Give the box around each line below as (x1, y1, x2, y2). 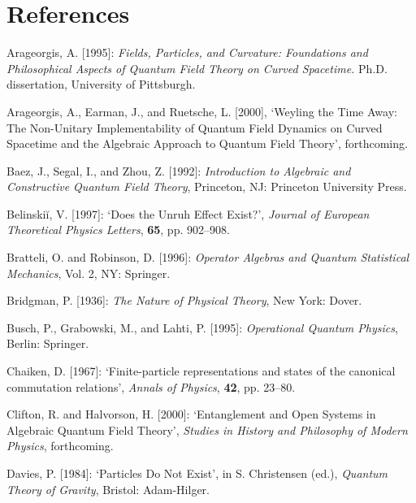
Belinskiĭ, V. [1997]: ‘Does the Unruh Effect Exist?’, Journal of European (6, 205, 370, 222)
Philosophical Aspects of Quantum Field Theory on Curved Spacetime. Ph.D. (6, 59, 388, 76)
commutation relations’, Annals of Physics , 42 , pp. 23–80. (6, 378, 296, 395)
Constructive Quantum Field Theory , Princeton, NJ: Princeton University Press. (6, 178, 407, 195)
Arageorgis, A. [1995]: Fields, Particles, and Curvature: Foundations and (6, 44, 368, 61)
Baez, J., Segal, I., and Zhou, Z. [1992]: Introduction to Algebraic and (6, 162, 351, 179)
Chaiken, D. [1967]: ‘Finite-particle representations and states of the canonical (6, 362, 396, 379)
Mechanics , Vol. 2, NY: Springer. (6, 264, 171, 281)
